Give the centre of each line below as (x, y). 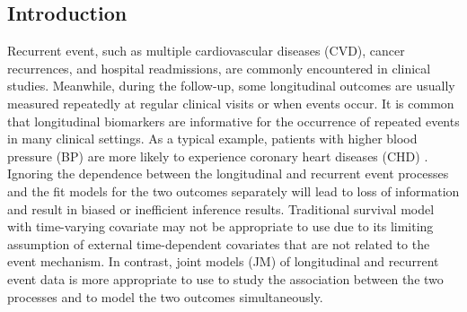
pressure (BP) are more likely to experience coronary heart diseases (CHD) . (218, 156)
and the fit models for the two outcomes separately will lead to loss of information (233, 191)
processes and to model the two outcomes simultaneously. (165, 296)
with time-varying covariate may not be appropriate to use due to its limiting (220, 226)
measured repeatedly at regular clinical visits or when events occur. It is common (231, 103)
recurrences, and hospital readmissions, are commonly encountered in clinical (219, 68)
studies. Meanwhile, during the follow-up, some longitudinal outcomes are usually (231, 86)
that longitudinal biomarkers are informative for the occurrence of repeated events (233, 121)
